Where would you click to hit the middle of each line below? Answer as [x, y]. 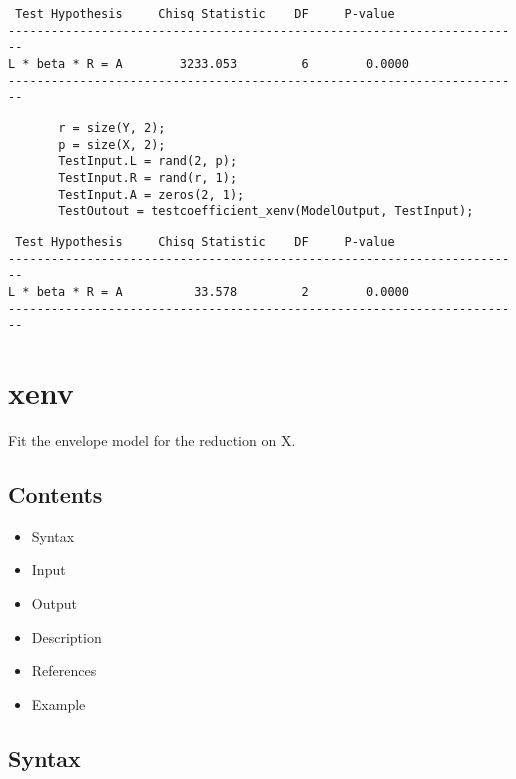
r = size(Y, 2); [112, 127]
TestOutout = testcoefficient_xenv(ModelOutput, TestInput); [266, 211]
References [64, 670]
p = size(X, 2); [112, 144]
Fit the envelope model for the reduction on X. [152, 439]
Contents [55, 493]
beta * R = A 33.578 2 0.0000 [222, 291]
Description [66, 636]
